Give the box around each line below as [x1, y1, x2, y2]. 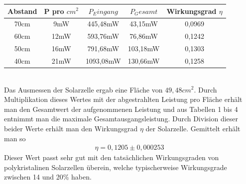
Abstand [7, 5, 37, 16]
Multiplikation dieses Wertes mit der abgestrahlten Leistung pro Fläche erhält [4, 94, 243, 104]
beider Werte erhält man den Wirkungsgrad [4, 123, 138, 133]
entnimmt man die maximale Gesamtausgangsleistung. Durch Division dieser [4, 113, 239, 124]
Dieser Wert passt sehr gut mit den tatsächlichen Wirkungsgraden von [4, 152, 219, 163]
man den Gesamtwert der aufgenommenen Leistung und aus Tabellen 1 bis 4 [4, 103, 238, 114]
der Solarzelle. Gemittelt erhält [145, 123, 241, 133]
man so [4, 133, 26, 143]
